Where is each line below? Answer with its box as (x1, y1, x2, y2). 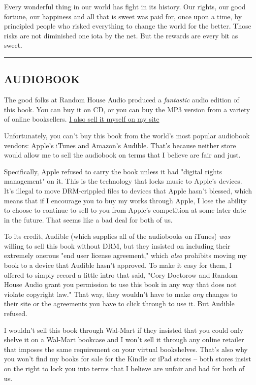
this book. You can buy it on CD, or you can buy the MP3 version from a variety (4, 104, 250, 114)
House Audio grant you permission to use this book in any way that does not (4, 279, 237, 289)
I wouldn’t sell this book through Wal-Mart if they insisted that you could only (4, 324, 244, 335)
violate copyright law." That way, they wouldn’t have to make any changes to (4, 289, 237, 299)
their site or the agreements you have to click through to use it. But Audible (4, 298, 235, 309)
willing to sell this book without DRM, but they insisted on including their (4, 240, 230, 251)
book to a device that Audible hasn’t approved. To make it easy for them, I (4, 260, 232, 270)
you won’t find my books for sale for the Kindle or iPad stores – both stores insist (4, 353, 251, 364)
